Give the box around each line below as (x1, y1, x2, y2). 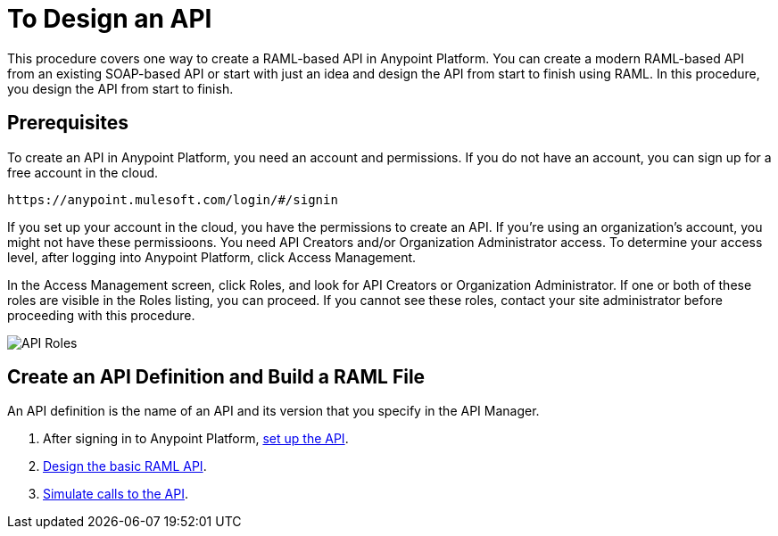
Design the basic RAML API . (43, 458, 207, 474)
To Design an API (7, 4, 212, 34)
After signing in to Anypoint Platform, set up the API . (43, 431, 349, 447)
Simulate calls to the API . (43, 486, 188, 502)
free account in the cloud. (7, 164, 159, 180)
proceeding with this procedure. (7, 307, 195, 323)
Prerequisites (7, 111, 128, 135)
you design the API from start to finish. (7, 80, 234, 96)
